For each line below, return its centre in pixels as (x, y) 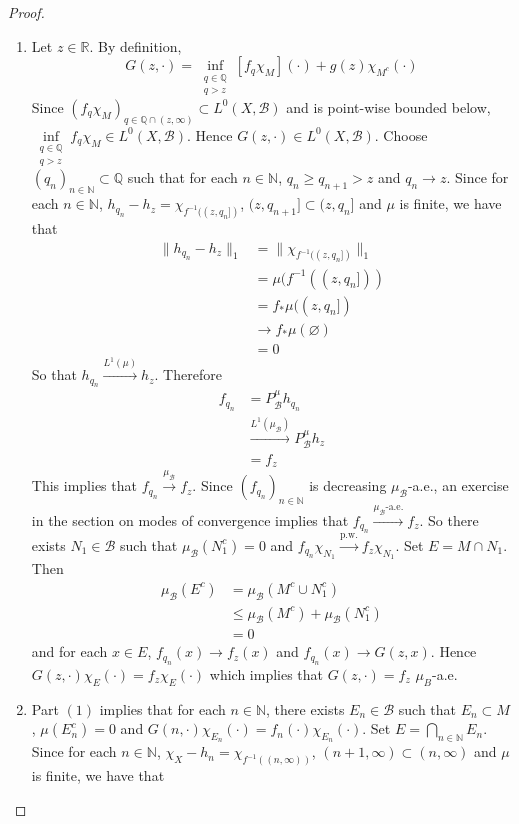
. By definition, (135, 45)
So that (54, 374)
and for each (69, 651)
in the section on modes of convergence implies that (190, 519)
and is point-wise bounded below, (388, 106)
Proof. (26, 12)
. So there (449, 519)
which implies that (266, 673)
